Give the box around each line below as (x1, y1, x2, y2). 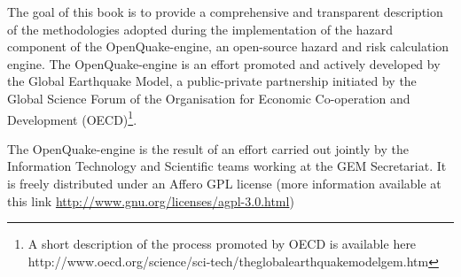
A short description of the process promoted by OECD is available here (27, 235, 417, 253)
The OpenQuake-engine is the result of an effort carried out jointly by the (7, 139, 409, 158)
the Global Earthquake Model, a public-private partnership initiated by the (7, 72, 417, 90)
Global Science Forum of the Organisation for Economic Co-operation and (7, 88, 410, 107)
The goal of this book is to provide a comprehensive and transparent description (7, 3, 443, 20)
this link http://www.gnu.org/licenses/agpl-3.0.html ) (7, 191, 294, 210)
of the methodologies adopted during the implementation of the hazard (7, 19, 393, 38)
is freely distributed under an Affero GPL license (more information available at (7, 174, 441, 192)
